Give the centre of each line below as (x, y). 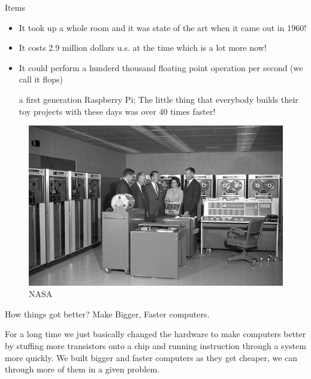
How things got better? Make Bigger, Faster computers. (107, 314)
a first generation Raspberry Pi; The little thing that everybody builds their (158, 99)
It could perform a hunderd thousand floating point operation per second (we (161, 67)
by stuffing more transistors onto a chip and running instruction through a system (155, 345)
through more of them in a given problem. (82, 369)
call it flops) (41, 79)
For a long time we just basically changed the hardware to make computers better (155, 334)
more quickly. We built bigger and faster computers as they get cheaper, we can (151, 357)
